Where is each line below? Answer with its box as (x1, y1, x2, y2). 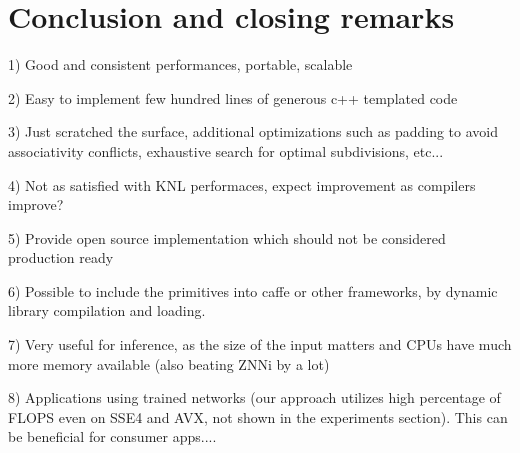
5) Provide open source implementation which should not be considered (8, 227, 446, 248)
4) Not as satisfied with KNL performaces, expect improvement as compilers (8, 174, 476, 195)
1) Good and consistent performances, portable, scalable (8, 54, 353, 75)
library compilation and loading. (8, 300, 206, 321)
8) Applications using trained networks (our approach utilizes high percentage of (8, 387, 501, 408)
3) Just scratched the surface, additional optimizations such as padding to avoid (8, 121, 498, 142)
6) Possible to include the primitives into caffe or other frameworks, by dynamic (8, 280, 498, 301)
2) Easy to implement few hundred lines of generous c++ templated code (8, 87, 458, 108)
